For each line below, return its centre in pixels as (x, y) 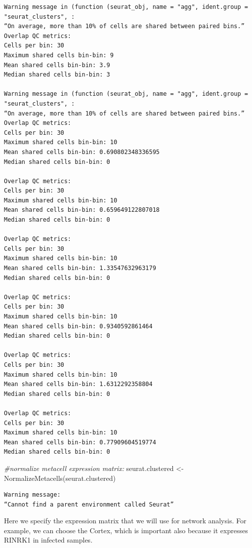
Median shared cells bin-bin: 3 (57, 75)
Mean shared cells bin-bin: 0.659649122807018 (82, 210)
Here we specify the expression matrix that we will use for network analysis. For (125, 521)
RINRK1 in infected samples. (48, 540)
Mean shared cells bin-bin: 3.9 (57, 65)
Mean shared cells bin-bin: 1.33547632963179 (80, 268)
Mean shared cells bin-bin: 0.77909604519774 (80, 442)
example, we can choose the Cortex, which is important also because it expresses (126, 530)
